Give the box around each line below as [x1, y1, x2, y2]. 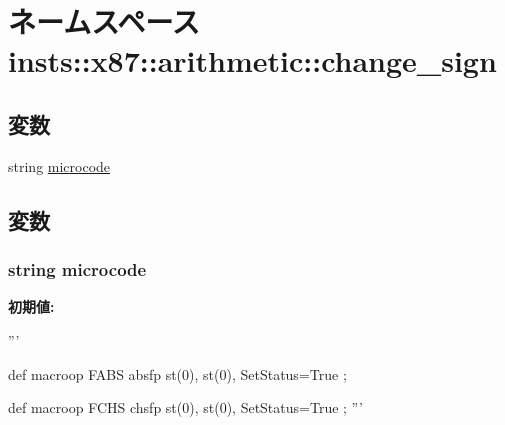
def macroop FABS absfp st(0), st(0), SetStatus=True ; [8, 363, 347, 384]
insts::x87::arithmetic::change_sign [8, 40, 497, 81]
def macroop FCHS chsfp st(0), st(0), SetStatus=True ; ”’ [8, 397, 363, 418]
